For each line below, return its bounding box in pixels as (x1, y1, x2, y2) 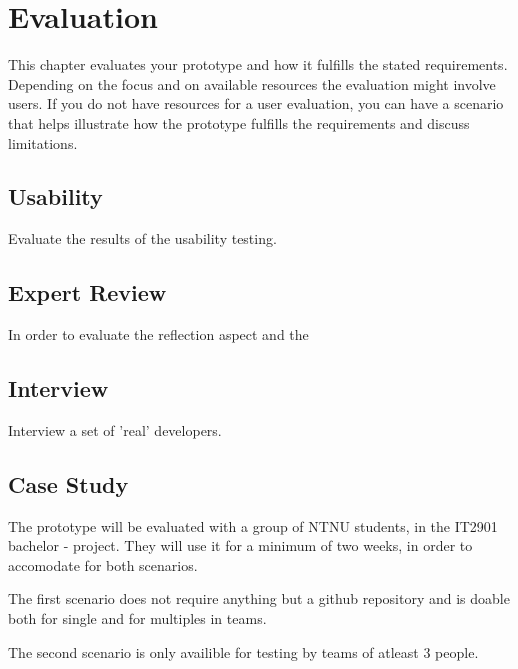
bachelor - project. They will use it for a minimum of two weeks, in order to (8, 535, 473, 556)
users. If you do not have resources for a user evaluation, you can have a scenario (8, 93, 504, 114)
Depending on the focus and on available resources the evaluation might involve (8, 73, 496, 94)
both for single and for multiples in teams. (8, 608, 267, 629)
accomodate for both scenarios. (8, 554, 198, 575)
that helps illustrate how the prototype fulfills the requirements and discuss (8, 112, 470, 133)
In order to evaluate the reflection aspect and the (8, 324, 309, 345)
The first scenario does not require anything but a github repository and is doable (8, 588, 510, 609)
